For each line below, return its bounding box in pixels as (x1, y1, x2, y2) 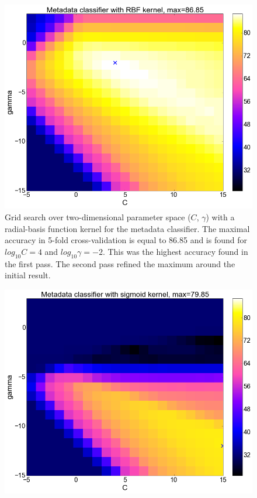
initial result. (5, 269, 51, 281)
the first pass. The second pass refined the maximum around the (5, 257, 235, 270)
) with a (206, 211, 235, 223)
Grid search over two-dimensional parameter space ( (5, 211, 191, 223)
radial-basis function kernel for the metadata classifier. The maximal (5, 222, 250, 234)
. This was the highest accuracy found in (102, 245, 248, 257)
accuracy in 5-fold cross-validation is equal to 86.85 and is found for (5, 234, 248, 246)
